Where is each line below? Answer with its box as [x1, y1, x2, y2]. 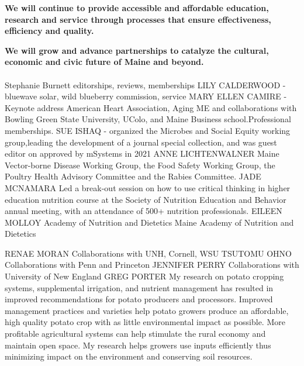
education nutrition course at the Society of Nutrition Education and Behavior [5, 193, 286, 205]
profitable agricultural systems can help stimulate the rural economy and [5, 327, 266, 340]
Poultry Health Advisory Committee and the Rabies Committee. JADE [5, 170, 261, 182]
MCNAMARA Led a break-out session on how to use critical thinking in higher [5, 181, 291, 194]
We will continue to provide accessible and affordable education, [5, 2, 269, 13]
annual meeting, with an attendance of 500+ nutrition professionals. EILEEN [5, 205, 282, 217]
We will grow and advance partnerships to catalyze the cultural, [5, 44, 269, 56]
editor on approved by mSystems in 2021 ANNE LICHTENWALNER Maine [5, 147, 279, 160]
